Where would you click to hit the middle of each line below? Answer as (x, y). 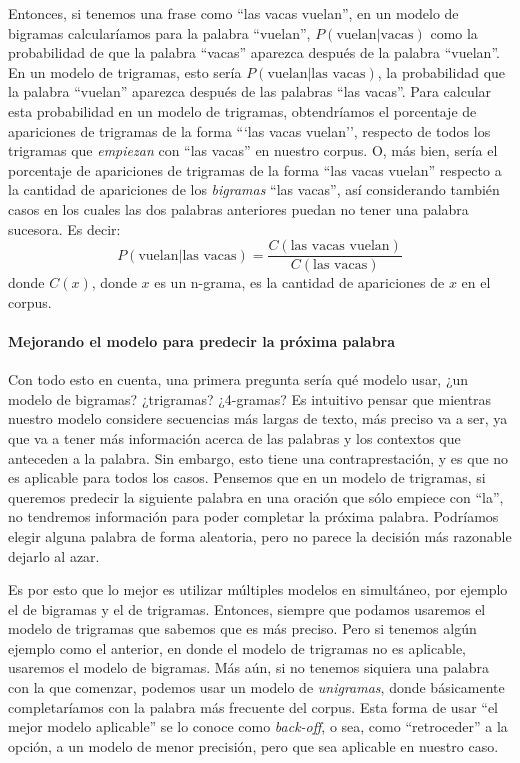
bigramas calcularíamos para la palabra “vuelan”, (159, 32)
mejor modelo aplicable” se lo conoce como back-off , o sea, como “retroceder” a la (258, 726)
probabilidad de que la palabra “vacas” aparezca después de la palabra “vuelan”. (254, 52)
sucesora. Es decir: (64, 228)
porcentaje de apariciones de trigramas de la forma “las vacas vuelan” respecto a (255, 169)
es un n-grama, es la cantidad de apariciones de (299, 282)
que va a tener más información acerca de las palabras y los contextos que (234, 437)
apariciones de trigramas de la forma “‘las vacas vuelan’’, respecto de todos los (249, 130)
